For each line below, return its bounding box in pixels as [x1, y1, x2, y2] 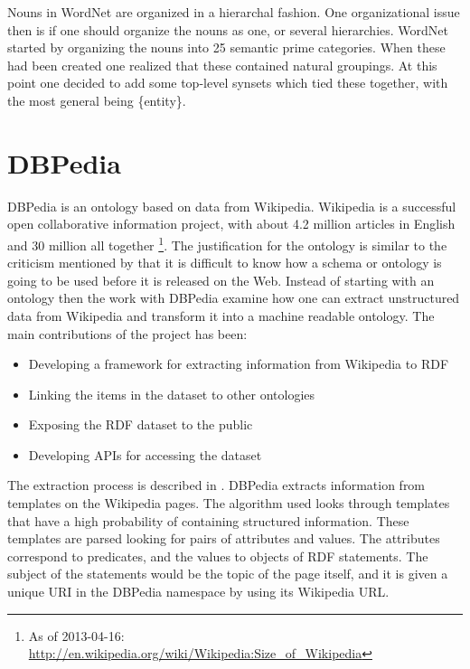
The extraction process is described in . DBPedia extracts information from [7, 476, 426, 495]
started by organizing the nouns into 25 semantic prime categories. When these [7, 38, 446, 57]
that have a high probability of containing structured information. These [7, 511, 409, 530]
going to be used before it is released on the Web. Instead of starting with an [7, 270, 435, 289]
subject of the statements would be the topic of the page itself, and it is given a [7, 564, 448, 583]
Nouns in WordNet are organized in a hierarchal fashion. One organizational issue [7, 3, 460, 21]
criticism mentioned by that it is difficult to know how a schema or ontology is [7, 253, 442, 272]
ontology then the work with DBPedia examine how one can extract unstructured [7, 288, 460, 307]
